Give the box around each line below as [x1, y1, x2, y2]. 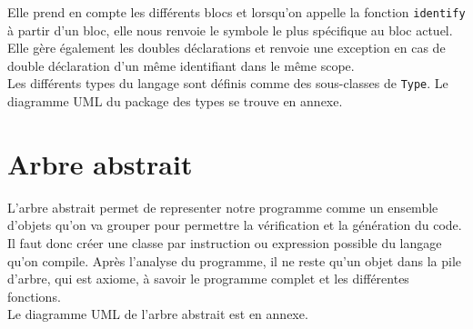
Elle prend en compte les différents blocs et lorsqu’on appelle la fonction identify [7, 3, 466, 21]
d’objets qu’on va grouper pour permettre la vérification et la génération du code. [7, 215, 462, 234]
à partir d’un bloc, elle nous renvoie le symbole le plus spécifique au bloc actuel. [7, 20, 453, 39]
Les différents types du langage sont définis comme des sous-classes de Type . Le [7, 74, 448, 93]
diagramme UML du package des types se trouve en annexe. [7, 92, 343, 111]
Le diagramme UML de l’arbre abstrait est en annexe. [7, 304, 308, 324]
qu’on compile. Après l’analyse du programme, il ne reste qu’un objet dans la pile [7, 251, 462, 270]
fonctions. [7, 286, 61, 305]
